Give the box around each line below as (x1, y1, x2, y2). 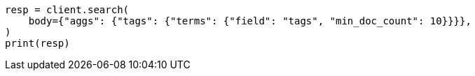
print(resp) (5, 38, 70, 49)
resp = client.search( (5, 4, 130, 15)
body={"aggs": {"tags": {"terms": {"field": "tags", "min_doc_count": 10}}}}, (28, 15, 471, 26)
